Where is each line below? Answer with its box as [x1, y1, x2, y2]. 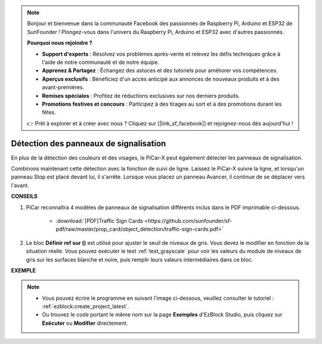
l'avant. [11, 182, 29, 189]
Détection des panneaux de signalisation [11, 138, 166, 149]
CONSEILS [11, 193, 38, 200]
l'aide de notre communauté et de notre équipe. [42, 59, 159, 66]
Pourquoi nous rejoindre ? [27, 39, 92, 47]
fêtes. [42, 109, 56, 116]
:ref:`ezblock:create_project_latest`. [42, 303, 129, 310]
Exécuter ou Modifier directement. [42, 320, 128, 327]
